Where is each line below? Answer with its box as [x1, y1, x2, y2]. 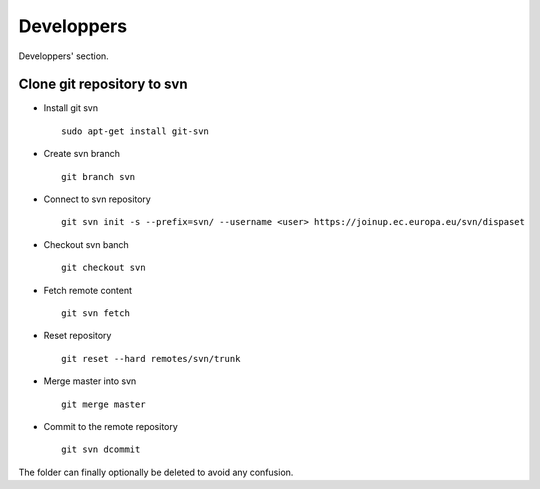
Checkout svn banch [43, 238, 129, 250]
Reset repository [43, 330, 112, 342]
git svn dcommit [61, 444, 141, 455]
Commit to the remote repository [43, 420, 179, 432]
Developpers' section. [18, 50, 109, 62]
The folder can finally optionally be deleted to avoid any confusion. [18, 466, 294, 478]
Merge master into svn [43, 375, 137, 387]
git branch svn [61, 171, 136, 182]
